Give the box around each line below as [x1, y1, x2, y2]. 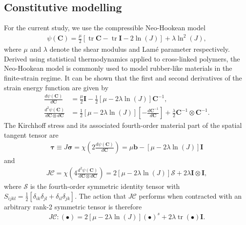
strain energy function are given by [4, 82, 109, 92]
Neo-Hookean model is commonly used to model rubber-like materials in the [4, 63, 232, 73]
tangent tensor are [4, 129, 59, 140]
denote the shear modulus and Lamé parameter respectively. [49, 44, 230, 54]
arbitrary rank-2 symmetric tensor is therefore [4, 201, 142, 211]
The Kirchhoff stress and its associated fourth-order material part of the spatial [4, 120, 242, 130]
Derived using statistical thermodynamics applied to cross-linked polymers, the [4, 53, 240, 63]
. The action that [75, 190, 126, 201]
